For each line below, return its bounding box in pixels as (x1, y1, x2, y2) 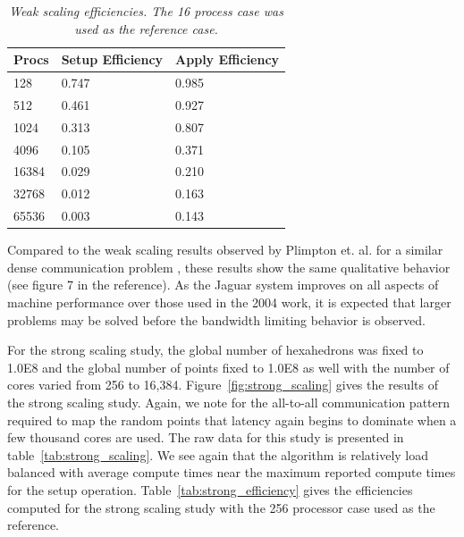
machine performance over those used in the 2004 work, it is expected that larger (7, 292, 451, 311)
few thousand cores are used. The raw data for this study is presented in (7, 428, 404, 447)
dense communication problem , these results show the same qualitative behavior (7, 257, 451, 276)
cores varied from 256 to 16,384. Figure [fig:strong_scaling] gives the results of (7, 375, 438, 394)
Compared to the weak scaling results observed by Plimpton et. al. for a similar (7, 240, 443, 259)
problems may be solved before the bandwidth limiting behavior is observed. (7, 310, 426, 329)
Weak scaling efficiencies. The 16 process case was (9, 2, 283, 20)
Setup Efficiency (61, 50, 164, 69)
